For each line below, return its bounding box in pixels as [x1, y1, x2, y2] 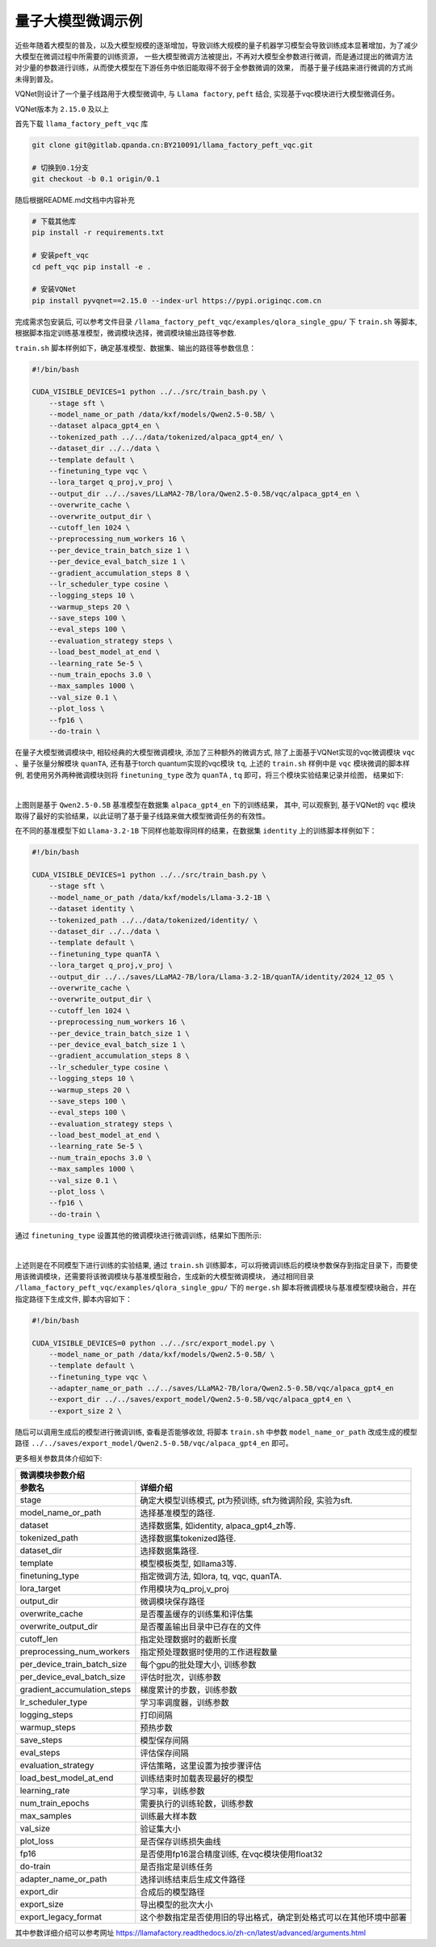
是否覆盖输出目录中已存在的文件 [140, 1621, 262, 1632]
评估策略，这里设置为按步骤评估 [140, 1760, 262, 1772]
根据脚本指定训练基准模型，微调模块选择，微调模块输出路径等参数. [15, 328, 237, 338]
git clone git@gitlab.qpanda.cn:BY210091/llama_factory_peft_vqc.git [31, 140, 313, 150]
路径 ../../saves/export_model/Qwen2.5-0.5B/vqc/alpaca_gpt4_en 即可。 [15, 1438, 293, 1448]
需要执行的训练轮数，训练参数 [140, 1798, 254, 1810]
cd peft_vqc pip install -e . [31, 262, 152, 271]
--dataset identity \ [48, 904, 135, 914]
